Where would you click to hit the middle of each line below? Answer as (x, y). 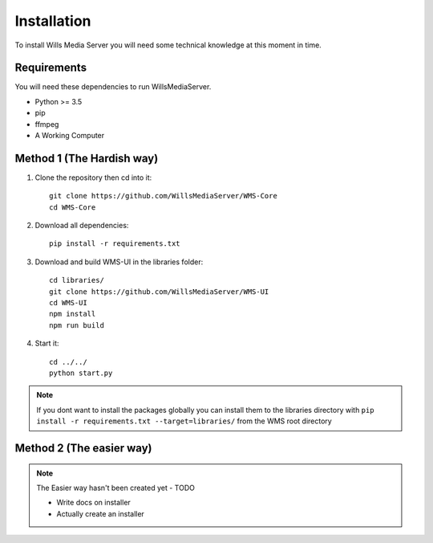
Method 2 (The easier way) (83, 448)
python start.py (81, 373)
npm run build (77, 325)
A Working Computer (70, 136)
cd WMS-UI (68, 303)
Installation (53, 21)
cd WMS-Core (73, 207)
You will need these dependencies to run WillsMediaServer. (113, 87)
